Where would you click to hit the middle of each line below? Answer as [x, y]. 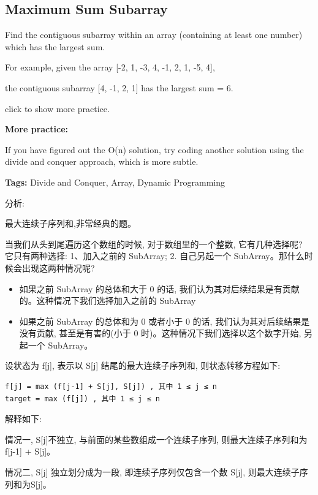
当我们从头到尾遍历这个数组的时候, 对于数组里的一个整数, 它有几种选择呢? [154, 244]
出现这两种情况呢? [58, 267]
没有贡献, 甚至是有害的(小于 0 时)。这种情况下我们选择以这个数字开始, [160, 333]
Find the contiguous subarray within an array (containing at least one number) [154, 35]
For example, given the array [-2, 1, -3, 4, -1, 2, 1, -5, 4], [110, 67]
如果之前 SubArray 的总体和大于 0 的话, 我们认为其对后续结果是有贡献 [159, 288]
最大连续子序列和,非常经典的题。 [70, 223]
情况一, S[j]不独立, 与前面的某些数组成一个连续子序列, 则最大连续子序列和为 [156, 439]
